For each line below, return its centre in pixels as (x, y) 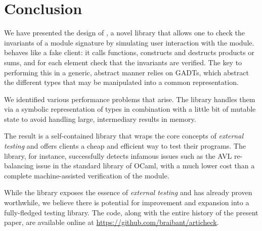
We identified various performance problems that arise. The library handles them (130, 99)
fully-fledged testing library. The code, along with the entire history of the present (131, 212)
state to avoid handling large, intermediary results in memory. (100, 119)
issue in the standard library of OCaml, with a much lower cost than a (145, 166)
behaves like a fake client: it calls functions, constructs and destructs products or (129, 52)
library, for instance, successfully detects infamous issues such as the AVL (118, 155)
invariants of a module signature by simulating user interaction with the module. (129, 42)
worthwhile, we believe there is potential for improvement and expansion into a (127, 202)
